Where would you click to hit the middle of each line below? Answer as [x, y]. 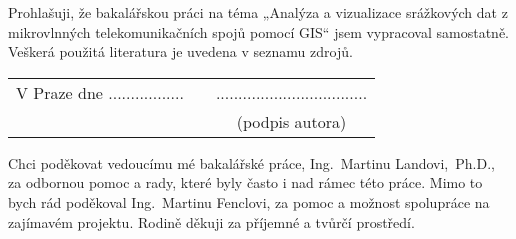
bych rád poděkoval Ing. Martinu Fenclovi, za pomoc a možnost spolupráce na [249, 201]
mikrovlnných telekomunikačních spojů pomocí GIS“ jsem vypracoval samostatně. [258, 31]
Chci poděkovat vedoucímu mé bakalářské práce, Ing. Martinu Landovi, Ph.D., [251, 162]
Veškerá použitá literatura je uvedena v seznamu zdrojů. [180, 51]
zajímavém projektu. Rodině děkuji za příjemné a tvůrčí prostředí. [211, 221]
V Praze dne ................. [100, 92]
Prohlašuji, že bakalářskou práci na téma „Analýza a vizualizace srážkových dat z [258, 12]
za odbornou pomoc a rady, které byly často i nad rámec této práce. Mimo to [245, 182]
